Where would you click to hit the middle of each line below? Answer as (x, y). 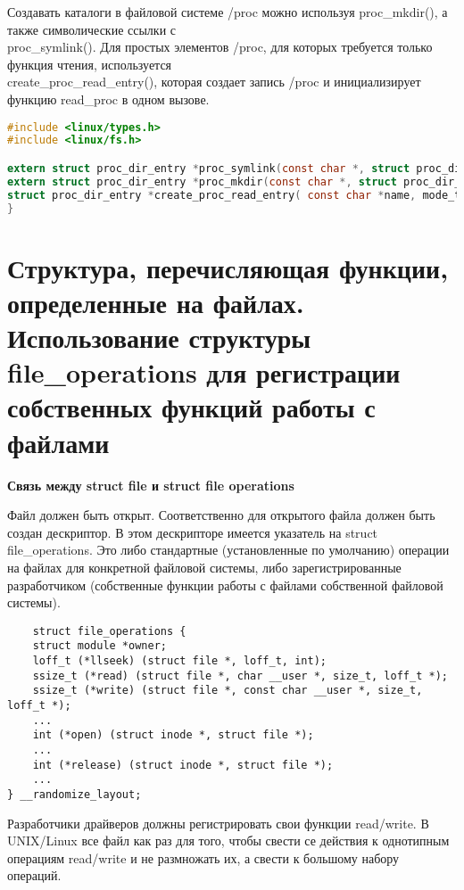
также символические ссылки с (92, 29)
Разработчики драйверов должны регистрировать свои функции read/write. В (218, 823)
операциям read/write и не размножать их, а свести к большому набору (203, 857)
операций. (34, 875)
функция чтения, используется (90, 64)
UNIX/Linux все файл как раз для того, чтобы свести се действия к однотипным (228, 841)
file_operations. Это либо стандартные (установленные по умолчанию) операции (228, 550)
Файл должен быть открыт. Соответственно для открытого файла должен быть (221, 515)
